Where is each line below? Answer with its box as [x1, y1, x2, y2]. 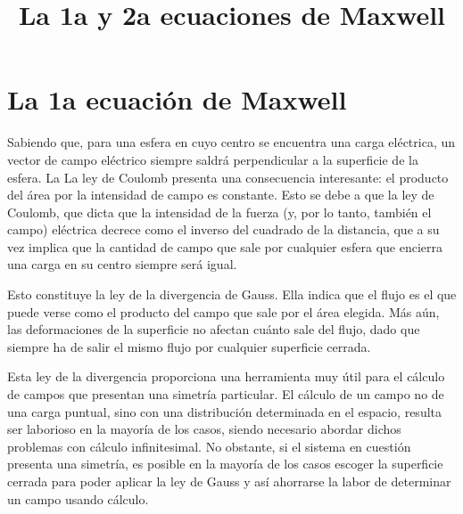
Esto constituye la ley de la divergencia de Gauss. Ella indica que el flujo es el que [7, 285, 457, 304]
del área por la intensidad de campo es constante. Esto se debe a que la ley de [7, 185, 434, 204]
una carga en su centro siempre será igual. [7, 255, 237, 273]
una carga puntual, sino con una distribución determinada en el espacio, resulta [7, 402, 442, 420]
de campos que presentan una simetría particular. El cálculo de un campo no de [7, 385, 444, 404]
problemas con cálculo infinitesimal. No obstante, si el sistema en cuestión [7, 436, 411, 455]
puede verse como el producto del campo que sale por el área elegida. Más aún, [7, 302, 440, 321]
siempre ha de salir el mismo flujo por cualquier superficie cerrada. [7, 337, 371, 355]
